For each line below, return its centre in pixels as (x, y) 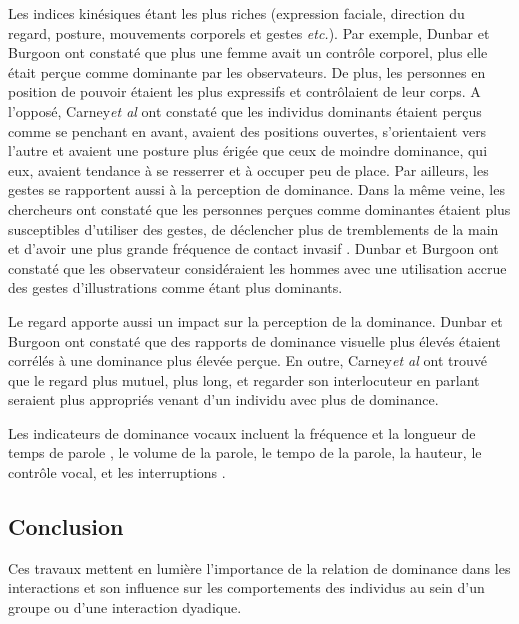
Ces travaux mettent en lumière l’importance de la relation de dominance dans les (259, 567)
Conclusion (66, 526)
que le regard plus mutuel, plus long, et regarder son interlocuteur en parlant (244, 379)
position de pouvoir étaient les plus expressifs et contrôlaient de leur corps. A (244, 91)
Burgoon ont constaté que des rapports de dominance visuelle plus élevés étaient (254, 340)
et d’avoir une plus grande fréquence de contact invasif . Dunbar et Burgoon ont (253, 248)
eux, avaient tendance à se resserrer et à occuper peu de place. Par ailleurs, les (248, 169)
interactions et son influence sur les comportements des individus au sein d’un (246, 587)
